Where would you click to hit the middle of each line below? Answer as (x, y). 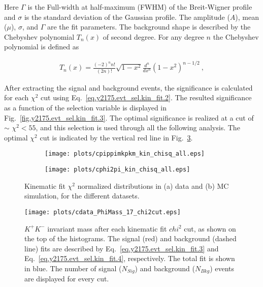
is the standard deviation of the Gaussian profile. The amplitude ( (127, 17)
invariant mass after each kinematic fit (107, 228)
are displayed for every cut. (67, 279)
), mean (247, 17)
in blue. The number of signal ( (73, 268)
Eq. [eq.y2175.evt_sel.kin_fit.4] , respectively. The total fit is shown (130, 258)
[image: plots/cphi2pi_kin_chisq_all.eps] (118, 170)
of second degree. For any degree (153, 36)
